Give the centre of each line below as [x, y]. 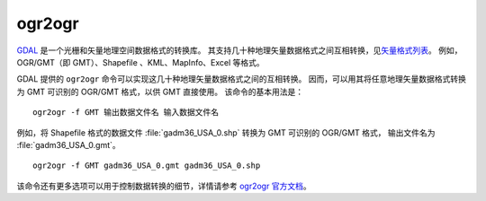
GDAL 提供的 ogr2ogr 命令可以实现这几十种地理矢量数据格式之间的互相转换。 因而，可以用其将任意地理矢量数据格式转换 [242, 79]
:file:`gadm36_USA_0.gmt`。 [68, 144]
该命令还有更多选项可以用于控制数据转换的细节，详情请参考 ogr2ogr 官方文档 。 [164, 186]
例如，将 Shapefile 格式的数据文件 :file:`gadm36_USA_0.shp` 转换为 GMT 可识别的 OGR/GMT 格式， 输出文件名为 [226, 132]
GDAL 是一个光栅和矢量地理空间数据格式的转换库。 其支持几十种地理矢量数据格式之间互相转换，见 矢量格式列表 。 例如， [239, 50]
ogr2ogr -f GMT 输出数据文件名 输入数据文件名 [126, 113]
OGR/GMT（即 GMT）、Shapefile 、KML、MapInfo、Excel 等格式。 [140, 62]
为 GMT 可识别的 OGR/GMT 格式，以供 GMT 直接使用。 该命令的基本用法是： [160, 92]
